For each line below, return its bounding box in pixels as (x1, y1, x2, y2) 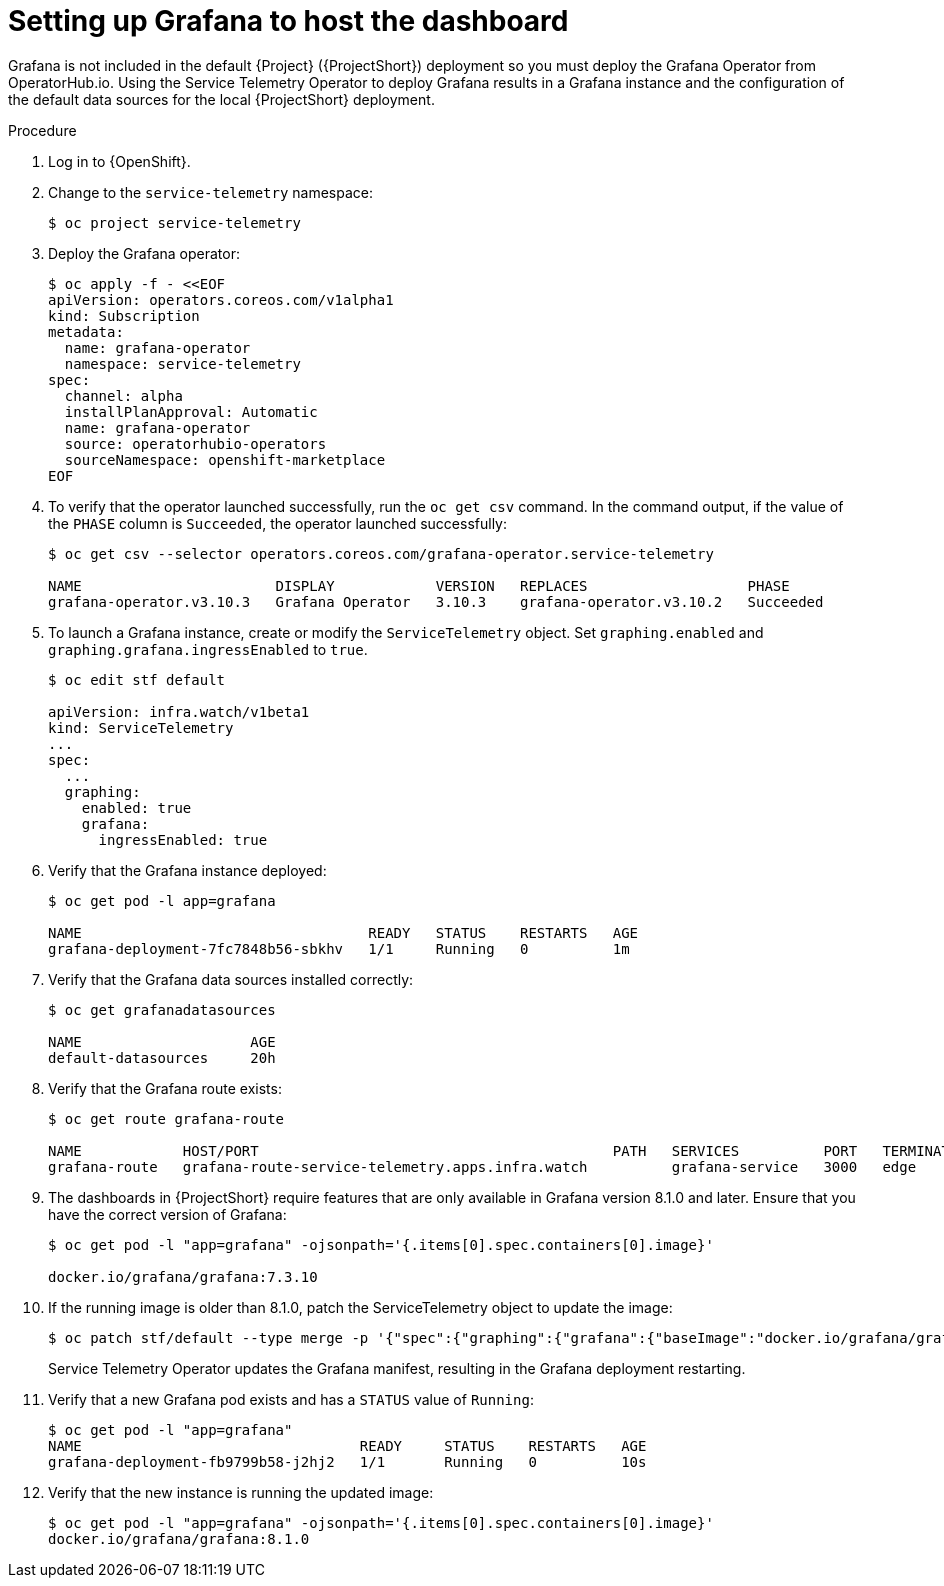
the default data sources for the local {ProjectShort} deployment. (8, 90, 435, 108)
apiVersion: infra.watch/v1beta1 (48, 703, 310, 720)
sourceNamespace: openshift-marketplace (64, 451, 386, 468)
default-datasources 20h (48, 1049, 276, 1066)
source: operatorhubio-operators (64, 435, 327, 452)
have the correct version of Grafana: (48, 1205, 287, 1223)
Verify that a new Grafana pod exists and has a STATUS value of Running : (48, 1390, 534, 1408)
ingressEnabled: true (98, 831, 268, 848)
